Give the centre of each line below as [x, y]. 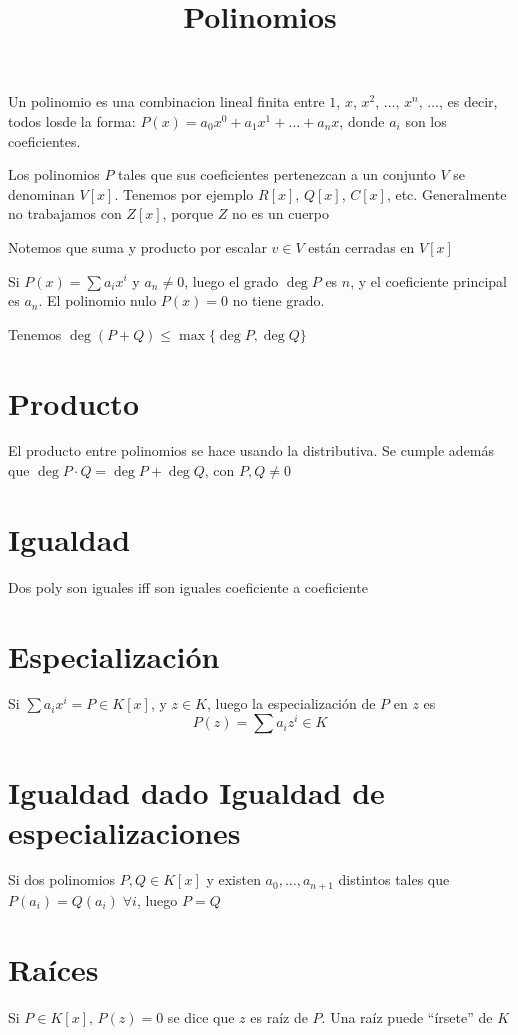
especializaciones [124, 831]
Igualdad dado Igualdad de [196, 792]
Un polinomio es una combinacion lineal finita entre [166, 101]
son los [426, 120]
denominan [41, 193]
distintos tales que [394, 879]
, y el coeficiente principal [428, 280]
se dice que [201, 1016]
